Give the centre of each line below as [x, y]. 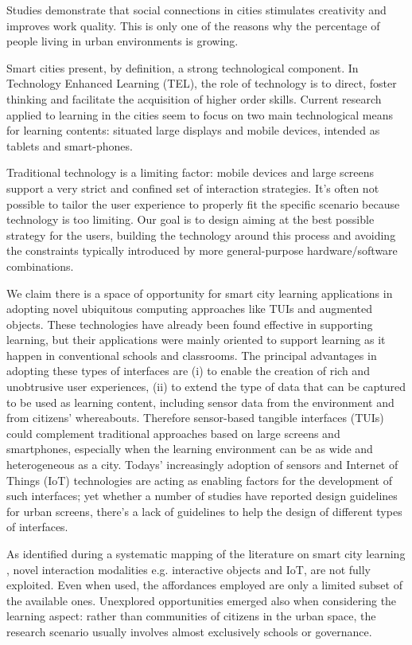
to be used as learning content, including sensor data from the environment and [200, 402]
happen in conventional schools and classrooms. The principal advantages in [192, 355]
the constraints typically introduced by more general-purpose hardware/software [202, 250]
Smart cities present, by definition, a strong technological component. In [183, 67]
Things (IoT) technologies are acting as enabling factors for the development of [199, 480]
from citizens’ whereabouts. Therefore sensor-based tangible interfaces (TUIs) [195, 418]
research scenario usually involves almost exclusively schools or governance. [189, 631]
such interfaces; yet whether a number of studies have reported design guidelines [202, 496]
